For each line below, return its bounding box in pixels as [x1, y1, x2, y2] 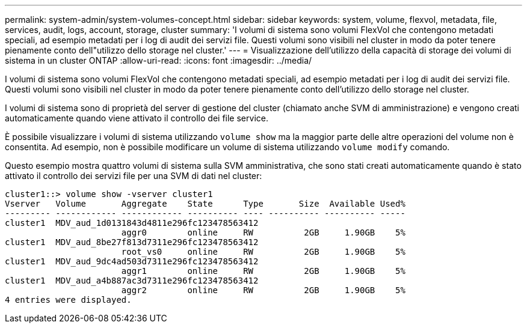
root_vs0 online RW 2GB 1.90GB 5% [121, 247, 405, 257]
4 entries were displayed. [5, 295, 132, 305]
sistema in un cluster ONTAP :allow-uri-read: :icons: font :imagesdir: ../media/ [5, 55, 312, 65]
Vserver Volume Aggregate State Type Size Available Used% [5, 199, 405, 208]
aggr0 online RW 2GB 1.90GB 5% [121, 228, 405, 237]
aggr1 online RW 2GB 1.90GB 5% [121, 266, 405, 276]
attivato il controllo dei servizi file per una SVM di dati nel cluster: [5, 171, 262, 181]
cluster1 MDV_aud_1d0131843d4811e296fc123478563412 [5, 218, 259, 228]
